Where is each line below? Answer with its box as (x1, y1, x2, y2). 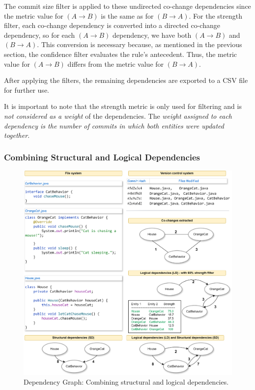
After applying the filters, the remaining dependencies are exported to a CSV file (4, 75, 248, 85)
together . (4, 130, 30, 140)
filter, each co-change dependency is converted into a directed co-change (4, 20, 220, 30)
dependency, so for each (4, 29, 75, 40)
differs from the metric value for (67, 58, 164, 69)
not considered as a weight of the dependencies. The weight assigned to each (4, 110, 232, 121)
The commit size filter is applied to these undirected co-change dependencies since (4, 1, 251, 11)
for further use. (4, 84, 49, 95)
